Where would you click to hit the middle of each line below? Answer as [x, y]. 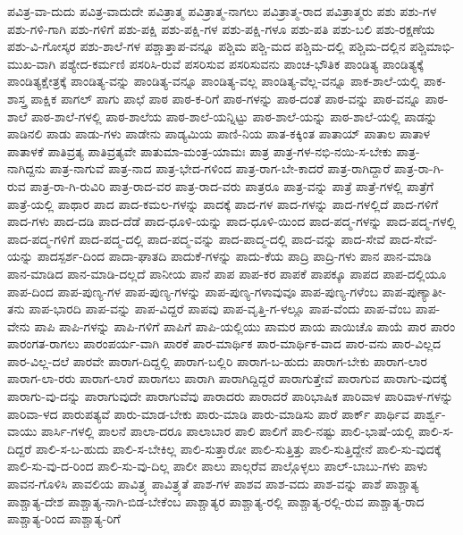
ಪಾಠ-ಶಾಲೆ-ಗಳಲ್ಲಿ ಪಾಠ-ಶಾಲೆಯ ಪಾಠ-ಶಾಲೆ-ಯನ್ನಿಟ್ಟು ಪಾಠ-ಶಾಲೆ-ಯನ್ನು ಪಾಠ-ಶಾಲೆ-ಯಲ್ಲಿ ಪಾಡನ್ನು [234, 116]
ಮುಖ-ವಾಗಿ [32, 63]
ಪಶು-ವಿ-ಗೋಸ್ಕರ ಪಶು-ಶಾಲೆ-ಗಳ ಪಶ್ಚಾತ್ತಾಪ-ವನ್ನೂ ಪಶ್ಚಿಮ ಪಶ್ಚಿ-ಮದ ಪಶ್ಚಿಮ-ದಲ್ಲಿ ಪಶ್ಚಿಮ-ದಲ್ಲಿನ [206, 46]
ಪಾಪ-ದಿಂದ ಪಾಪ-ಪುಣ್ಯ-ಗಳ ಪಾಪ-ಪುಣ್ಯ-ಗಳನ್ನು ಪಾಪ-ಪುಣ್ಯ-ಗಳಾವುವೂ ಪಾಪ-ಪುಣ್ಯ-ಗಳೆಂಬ [193, 291]
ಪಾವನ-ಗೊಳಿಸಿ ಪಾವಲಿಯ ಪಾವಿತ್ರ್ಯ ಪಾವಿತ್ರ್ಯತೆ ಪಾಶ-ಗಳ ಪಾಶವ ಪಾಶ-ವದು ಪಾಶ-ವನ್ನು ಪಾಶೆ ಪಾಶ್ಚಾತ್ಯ [213, 484]
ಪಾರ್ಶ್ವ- [429, 413]
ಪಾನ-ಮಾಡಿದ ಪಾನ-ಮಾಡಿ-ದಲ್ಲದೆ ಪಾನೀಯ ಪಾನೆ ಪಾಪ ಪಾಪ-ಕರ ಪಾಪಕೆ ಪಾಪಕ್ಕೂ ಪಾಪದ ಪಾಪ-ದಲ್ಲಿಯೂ [227, 273]
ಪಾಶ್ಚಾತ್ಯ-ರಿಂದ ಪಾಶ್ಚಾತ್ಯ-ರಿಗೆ [64, 518]
